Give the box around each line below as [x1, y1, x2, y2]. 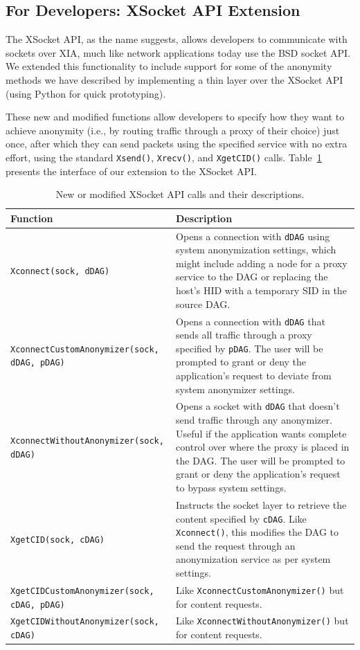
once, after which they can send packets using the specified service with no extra [6, 136, 348, 151]
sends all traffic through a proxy [176, 327, 312, 342]
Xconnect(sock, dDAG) [10, 266, 110, 276]
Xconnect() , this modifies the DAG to [176, 525, 339, 539]
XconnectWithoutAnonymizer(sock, [10, 436, 164, 446]
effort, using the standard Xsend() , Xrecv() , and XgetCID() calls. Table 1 [6, 150, 322, 164]
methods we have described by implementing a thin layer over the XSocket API [6, 72, 343, 87]
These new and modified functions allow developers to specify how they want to [6, 109, 345, 124]
